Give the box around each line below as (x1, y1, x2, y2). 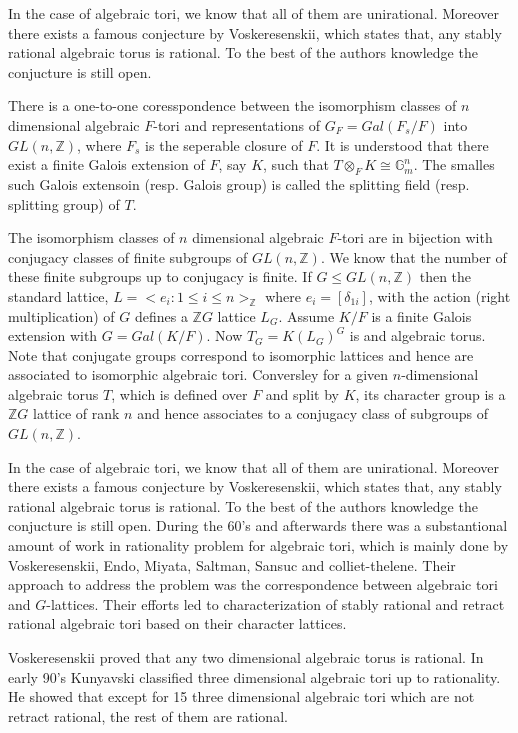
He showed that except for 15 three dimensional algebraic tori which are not (8, 686, 475, 707)
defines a (134, 305, 188, 326)
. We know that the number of (320, 246, 507, 267)
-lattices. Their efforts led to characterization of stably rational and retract (46, 593, 505, 614)
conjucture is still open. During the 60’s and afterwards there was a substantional (8, 515, 508, 536)
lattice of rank (33, 403, 120, 424)
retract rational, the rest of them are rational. (8, 705, 288, 726)
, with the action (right (368, 285, 511, 306)
